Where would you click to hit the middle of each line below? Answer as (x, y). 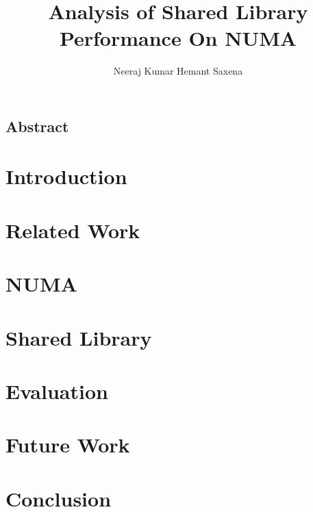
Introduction (66, 176)
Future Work (68, 445)
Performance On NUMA (178, 38)
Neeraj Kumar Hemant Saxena (178, 71)
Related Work (73, 230)
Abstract (37, 126)
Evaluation (57, 391)
